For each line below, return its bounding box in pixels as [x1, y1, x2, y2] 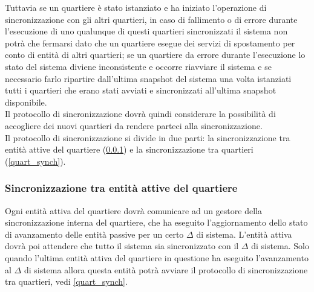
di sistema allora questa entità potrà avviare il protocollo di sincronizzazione [24, 263, 308, 276]
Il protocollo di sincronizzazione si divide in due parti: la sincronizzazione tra [5, 131, 290, 144]
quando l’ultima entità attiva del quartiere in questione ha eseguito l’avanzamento [5, 251, 309, 264]
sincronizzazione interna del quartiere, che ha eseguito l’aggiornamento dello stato [5, 216, 308, 229]
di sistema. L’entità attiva [196, 227, 292, 240]
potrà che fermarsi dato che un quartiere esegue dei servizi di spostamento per [5, 36, 295, 49]
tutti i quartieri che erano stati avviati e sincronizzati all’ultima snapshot [5, 84, 276, 97]
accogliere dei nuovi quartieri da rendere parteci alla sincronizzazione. [5, 119, 263, 132]
